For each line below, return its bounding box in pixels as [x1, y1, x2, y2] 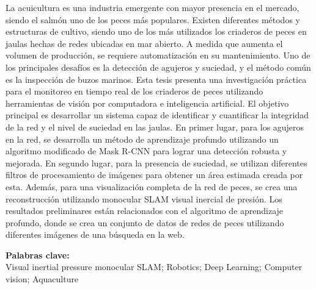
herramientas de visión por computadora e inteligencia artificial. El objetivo [6, 96, 289, 109]
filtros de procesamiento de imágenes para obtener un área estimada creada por [6, 168, 303, 181]
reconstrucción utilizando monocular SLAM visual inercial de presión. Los [6, 192, 282, 205]
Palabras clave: [6, 248, 70, 261]
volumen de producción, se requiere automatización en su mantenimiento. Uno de [6, 49, 310, 62]
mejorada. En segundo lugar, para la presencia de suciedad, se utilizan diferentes [6, 156, 307, 169]
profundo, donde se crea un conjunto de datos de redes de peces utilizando [6, 216, 284, 229]
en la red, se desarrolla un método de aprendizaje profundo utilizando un [6, 132, 279, 145]
